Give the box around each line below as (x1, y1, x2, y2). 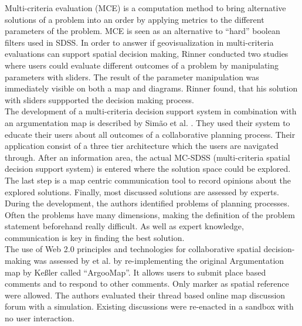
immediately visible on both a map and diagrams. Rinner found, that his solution (5, 82, 298, 94)
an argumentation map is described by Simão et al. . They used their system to (5, 116, 290, 128)
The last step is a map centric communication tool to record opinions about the (5, 174, 291, 186)
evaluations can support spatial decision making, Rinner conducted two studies (5, 47, 289, 60)
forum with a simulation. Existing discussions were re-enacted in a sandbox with (5, 300, 294, 313)
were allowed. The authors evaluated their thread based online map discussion (5, 288, 286, 301)
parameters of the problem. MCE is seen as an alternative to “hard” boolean (5, 25, 280, 37)
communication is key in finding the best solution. (5, 231, 185, 243)
